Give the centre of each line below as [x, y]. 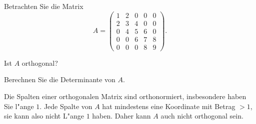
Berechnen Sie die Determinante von [60, 79]
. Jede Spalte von [66, 106]
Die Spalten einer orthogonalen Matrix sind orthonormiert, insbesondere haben [125, 96]
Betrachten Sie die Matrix [44, 6]
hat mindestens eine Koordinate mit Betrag [169, 106]
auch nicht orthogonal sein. [202, 116]
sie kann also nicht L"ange [44, 116]
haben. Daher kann [121, 116]
